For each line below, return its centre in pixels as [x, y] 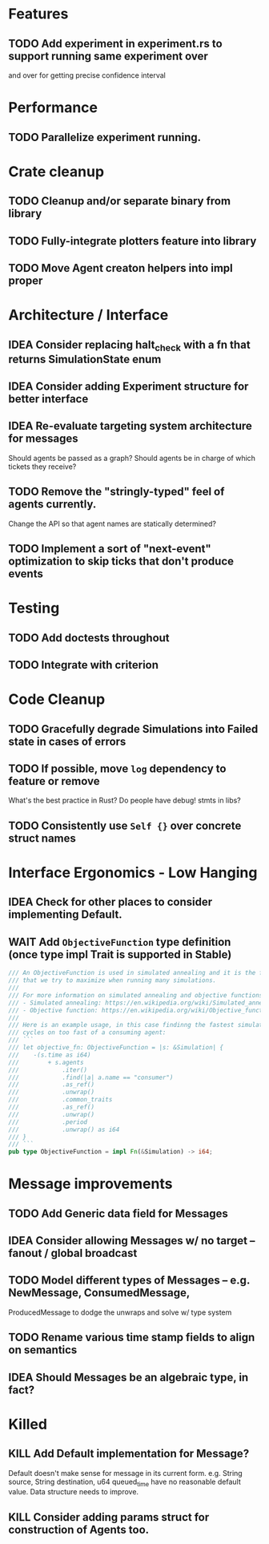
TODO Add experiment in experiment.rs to [115, 44]
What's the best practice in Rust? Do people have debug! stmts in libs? [125, 800]
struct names [42, 838]
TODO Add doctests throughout [89, 638]
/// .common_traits [60, 1100]
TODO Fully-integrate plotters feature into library [132, 241]
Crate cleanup [56, 171]
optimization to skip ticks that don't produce [121, 562]
